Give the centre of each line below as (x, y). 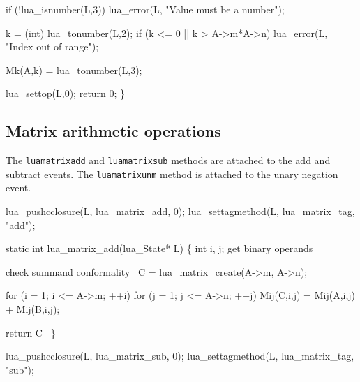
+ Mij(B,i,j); (33, 309)
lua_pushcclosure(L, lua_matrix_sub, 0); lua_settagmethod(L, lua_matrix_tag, (180, 356)
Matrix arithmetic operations (113, 131)
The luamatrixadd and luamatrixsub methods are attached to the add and (168, 160)
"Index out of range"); (52, 46)
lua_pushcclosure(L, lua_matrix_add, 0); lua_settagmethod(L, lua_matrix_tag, (180, 211)
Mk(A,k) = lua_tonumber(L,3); (74, 69)
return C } (31, 332)
